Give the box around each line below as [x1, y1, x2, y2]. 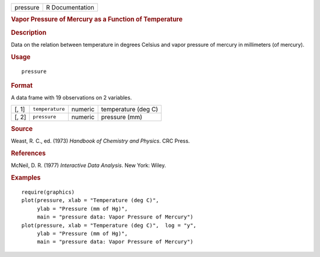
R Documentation [46, 4, 95, 11]
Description [11, 28, 47, 37]
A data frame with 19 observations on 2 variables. [11, 94, 132, 101]
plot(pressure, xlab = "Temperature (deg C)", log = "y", [21, 222, 197, 229]
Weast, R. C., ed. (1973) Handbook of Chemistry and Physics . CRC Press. [11, 137, 190, 144]
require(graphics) [21, 188, 75, 195]
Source [11, 125, 33, 133]
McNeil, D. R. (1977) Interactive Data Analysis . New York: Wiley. [11, 162, 166, 169]
